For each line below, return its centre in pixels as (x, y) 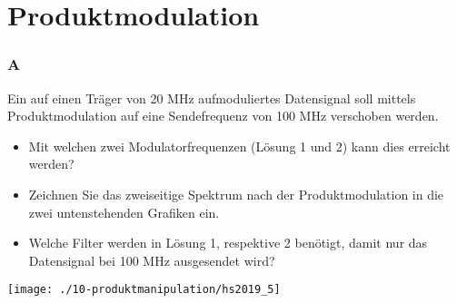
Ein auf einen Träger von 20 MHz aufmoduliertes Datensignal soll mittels (212, 98)
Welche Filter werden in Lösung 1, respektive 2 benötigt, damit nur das (228, 243)
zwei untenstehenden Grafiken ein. (124, 212)
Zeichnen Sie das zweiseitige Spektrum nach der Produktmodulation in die (236, 194)
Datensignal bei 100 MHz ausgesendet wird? (152, 260)
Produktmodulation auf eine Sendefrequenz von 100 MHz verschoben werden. (223, 116)
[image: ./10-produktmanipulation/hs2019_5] (144, 290)
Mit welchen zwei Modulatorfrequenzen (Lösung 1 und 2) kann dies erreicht (239, 146)
